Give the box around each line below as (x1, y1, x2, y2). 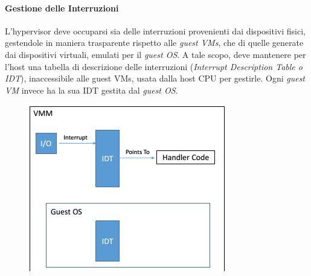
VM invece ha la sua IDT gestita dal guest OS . (5, 83, 178, 96)
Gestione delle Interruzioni (5, 1, 119, 14)
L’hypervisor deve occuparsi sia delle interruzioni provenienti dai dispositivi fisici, (5, 24, 306, 37)
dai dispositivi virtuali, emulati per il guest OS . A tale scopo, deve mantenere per (5, 48, 306, 60)
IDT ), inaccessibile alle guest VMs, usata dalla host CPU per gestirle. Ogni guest (5, 72, 306, 85)
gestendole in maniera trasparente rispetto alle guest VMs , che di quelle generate (5, 36, 304, 49)
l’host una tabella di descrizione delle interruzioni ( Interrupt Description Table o (5, 60, 303, 72)
